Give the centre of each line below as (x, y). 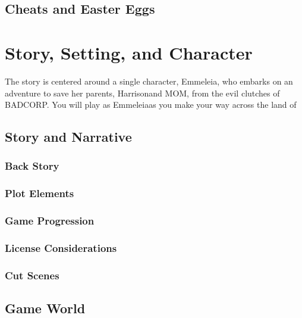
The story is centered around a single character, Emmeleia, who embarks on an (149, 81)
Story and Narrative (68, 137)
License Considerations (61, 247)
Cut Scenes (32, 275)
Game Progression (50, 221)
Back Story (32, 166)
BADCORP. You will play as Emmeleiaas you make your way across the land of (151, 105)
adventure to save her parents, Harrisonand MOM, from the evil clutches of (142, 93)
